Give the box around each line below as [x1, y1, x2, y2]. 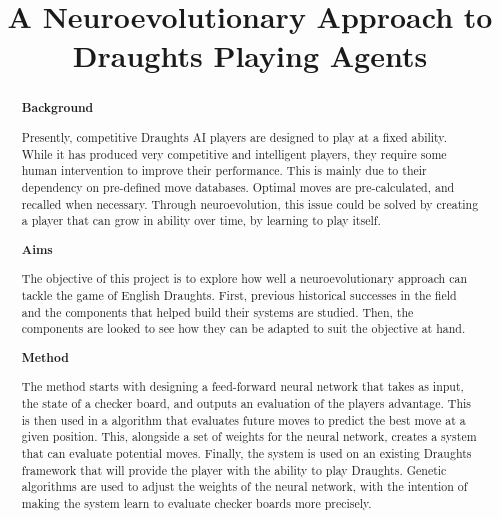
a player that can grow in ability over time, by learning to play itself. [21, 212, 381, 229]
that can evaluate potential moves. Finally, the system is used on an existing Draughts [21, 444, 472, 461]
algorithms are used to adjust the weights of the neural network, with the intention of [21, 478, 468, 495]
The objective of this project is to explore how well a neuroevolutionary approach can [21, 270, 468, 287]
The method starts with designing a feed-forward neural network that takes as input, [21, 378, 464, 395]
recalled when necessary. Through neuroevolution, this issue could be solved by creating [21, 195, 479, 212]
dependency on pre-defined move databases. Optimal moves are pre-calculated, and [21, 178, 455, 195]
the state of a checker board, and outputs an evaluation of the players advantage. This [21, 395, 472, 411]
